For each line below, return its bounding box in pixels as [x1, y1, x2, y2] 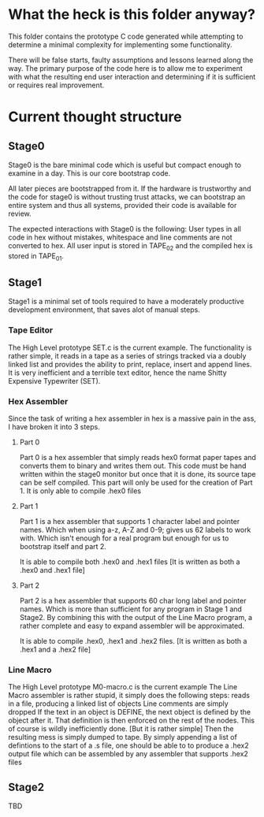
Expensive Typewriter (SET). [8, 376, 101, 385]
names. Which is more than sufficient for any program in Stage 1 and [19, 604, 243, 614]
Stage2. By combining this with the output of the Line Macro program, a [19, 612, 253, 622]
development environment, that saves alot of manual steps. [8, 305, 201, 314]
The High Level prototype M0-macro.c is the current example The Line [8, 682, 238, 692]
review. [8, 209, 32, 218]
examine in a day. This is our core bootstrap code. [8, 168, 171, 178]
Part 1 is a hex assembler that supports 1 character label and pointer [19, 516, 240, 525]
